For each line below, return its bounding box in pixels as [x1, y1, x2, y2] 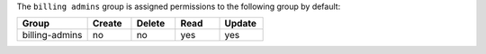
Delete [136, 18, 166, 30]
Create [92, 18, 122, 30]
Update [224, 18, 256, 30]
